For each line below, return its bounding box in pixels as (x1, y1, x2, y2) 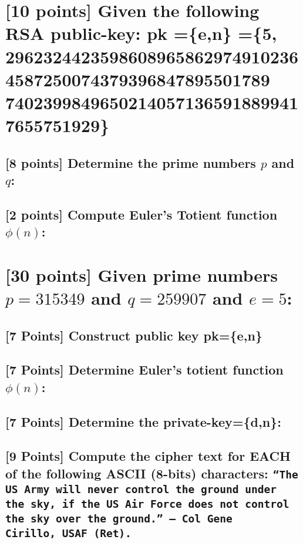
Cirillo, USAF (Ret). (5, 527, 132, 539)
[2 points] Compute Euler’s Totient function (5, 205, 278, 223)
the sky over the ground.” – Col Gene (5, 512, 233, 525)
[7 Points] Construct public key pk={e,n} (5, 326, 262, 344)
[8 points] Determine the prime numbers (5, 153, 256, 171)
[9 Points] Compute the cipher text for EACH (5, 447, 291, 465)
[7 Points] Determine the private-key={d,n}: (5, 412, 281, 430)
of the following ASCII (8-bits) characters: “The (5, 464, 298, 482)
